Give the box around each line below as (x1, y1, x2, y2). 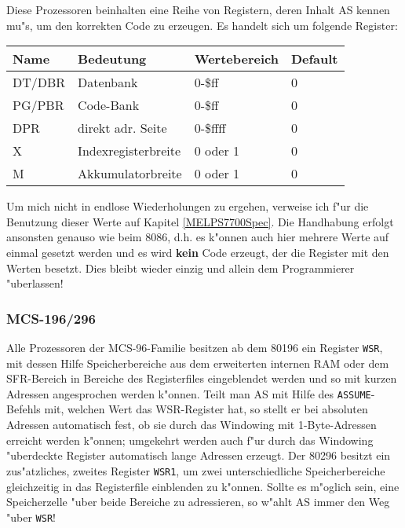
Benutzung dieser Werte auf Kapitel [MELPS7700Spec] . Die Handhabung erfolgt (6, 213, 394, 229)
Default (290, 49, 338, 68)
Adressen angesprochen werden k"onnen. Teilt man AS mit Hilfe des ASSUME (6, 385, 371, 401)
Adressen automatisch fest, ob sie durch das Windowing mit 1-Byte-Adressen (6, 416, 377, 433)
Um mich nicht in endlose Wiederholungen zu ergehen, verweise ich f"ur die (6, 198, 369, 214)
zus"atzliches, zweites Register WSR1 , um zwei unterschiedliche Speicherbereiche (6, 462, 385, 478)
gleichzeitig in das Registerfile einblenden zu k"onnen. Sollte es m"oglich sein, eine (6, 478, 400, 494)
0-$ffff (194, 119, 226, 137)
